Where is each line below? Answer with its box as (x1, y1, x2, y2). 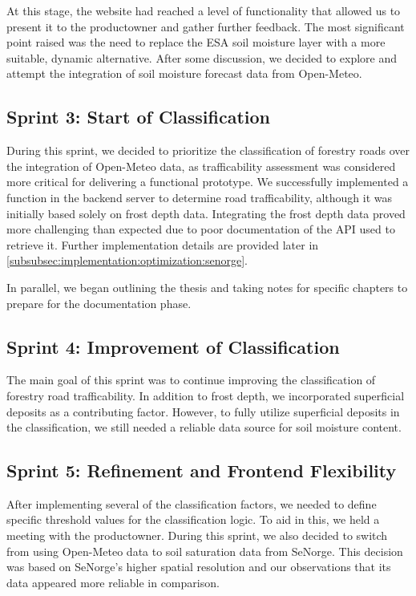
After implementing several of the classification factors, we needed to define (6, 495, 377, 512)
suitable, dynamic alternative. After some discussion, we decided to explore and (6, 49, 397, 66)
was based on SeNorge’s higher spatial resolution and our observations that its (6, 558, 391, 575)
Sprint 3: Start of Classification (6, 104, 271, 129)
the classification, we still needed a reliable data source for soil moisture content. (6, 419, 402, 436)
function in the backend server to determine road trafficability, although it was (6, 189, 393, 205)
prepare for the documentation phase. (6, 294, 192, 311)
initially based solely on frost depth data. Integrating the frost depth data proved (6, 205, 406, 221)
